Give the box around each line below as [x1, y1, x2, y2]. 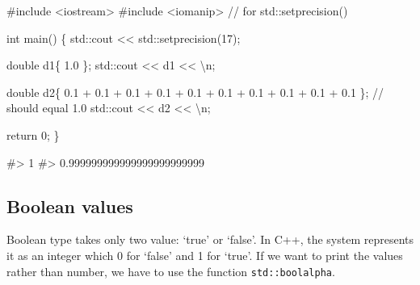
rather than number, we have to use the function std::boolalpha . [6, 262, 335, 279]
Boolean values [6, 193, 133, 218]
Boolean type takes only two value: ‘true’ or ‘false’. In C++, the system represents [6, 231, 414, 248]
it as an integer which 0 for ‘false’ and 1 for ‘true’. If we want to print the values [6, 246, 403, 263]
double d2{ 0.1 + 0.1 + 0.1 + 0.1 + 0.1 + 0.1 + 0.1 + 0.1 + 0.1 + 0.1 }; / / [6, 83, 384, 100]
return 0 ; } [6, 126, 60, 143]
